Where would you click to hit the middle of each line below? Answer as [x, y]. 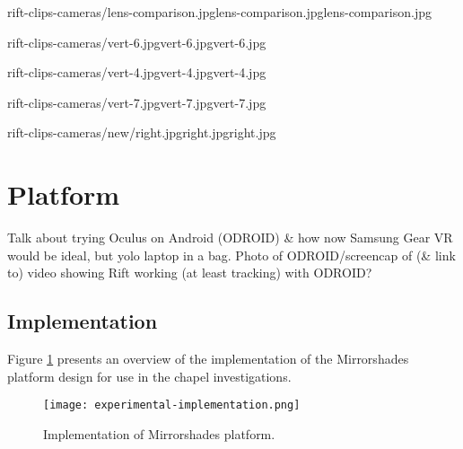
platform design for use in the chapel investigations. [149, 376]
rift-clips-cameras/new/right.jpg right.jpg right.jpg [142, 132]
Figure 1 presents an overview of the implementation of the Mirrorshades [208, 359]
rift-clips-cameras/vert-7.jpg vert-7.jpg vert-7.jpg [137, 102]
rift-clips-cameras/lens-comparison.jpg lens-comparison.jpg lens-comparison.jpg [219, 12]
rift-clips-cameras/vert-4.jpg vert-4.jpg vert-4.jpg [137, 72]
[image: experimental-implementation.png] [172, 405]
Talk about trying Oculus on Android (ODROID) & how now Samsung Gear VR [230, 238]
